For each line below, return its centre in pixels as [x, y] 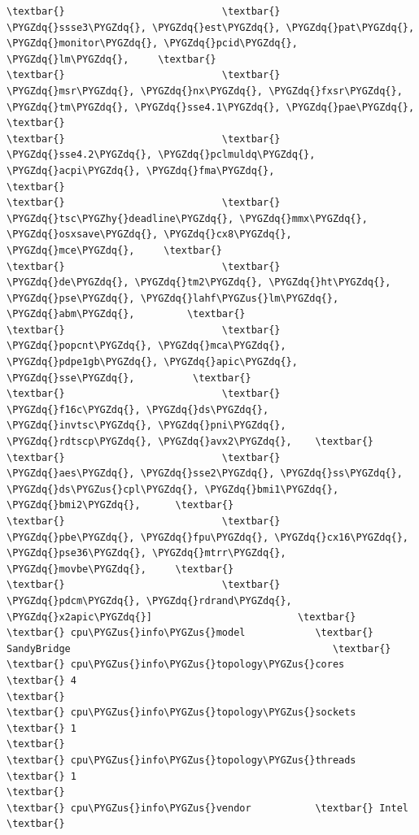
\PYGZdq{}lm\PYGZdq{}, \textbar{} [111, 59]
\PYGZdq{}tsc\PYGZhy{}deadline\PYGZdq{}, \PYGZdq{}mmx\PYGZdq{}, [187, 218]
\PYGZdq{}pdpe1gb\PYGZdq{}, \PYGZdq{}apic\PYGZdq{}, [152, 362]
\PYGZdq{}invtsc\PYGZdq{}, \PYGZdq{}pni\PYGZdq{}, [146, 426]
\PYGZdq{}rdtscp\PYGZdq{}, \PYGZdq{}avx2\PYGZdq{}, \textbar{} [190, 442]
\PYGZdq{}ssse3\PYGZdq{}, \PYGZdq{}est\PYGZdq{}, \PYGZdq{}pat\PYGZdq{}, [211, 27]
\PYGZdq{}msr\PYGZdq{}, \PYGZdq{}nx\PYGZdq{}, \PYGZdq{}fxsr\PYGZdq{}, [205, 91]
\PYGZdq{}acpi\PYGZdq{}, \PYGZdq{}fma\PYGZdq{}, [141, 170]
